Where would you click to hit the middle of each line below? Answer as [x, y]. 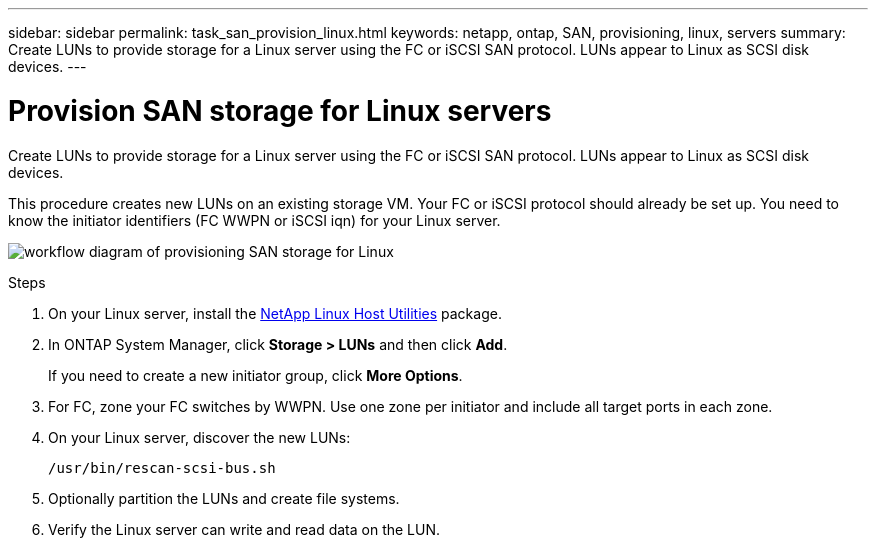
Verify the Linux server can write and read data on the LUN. [244, 529]
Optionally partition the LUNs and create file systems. [224, 498]
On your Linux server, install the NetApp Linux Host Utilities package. [275, 313]
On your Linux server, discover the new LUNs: [199, 437]
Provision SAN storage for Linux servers [280, 110]
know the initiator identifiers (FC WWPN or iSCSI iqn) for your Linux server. [254, 220]
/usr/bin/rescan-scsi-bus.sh [162, 467]
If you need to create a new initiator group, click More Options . [255, 375]
